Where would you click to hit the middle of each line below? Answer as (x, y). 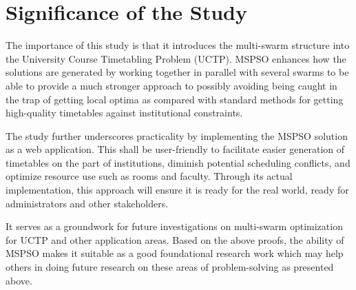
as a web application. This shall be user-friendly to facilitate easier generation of (175, 149)
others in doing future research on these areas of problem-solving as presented (170, 267)
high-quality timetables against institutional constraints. (124, 113)
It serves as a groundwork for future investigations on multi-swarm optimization (174, 226)
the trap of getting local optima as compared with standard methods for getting (175, 99)
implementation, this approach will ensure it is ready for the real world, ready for (177, 190)
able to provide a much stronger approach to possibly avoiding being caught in (171, 85)
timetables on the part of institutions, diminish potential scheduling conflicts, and (178, 162)
